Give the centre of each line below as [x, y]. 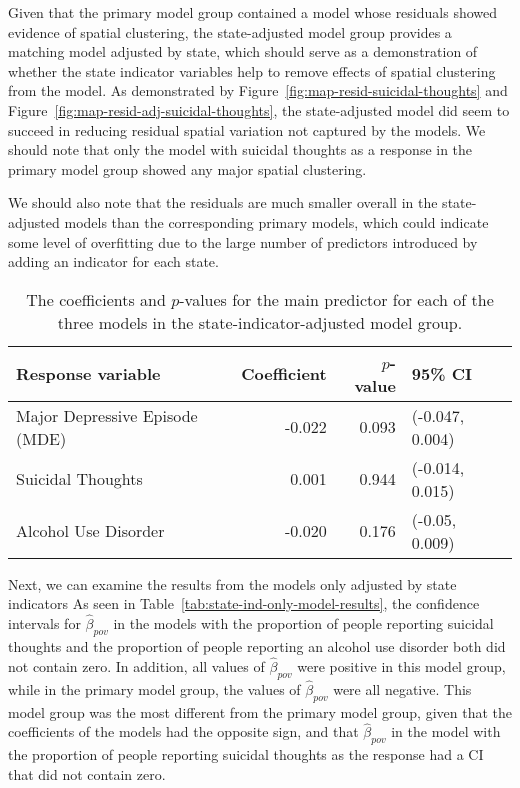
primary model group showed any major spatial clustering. [187, 168]
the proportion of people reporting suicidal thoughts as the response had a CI [246, 754]
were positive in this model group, [401, 665]
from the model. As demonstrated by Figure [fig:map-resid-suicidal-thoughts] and [258, 90]
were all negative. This [402, 688]
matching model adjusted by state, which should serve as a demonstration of [243, 51]
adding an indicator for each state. [113, 261]
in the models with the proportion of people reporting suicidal [303, 623]
